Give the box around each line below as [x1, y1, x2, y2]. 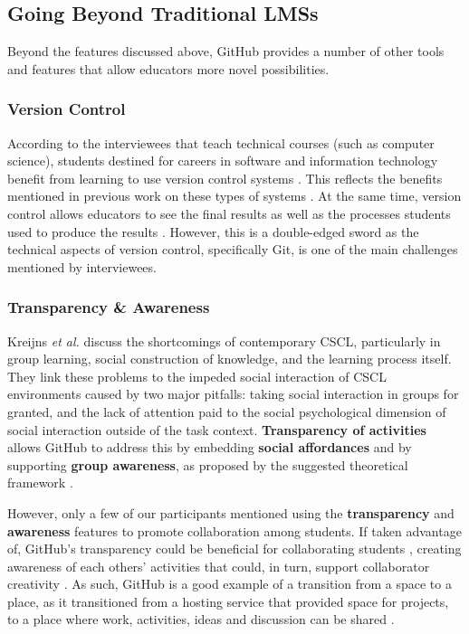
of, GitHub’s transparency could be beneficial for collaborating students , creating [7, 539, 462, 558]
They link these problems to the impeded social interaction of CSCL [7, 366, 387, 385]
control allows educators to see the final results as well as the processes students [7, 203, 451, 222]
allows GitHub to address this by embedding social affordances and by [7, 438, 412, 457]
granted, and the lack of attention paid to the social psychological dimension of [7, 402, 446, 421]
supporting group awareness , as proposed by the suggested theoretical [7, 455, 408, 474]
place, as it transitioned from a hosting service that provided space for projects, [7, 591, 449, 610]
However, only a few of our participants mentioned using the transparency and [7, 503, 455, 522]
